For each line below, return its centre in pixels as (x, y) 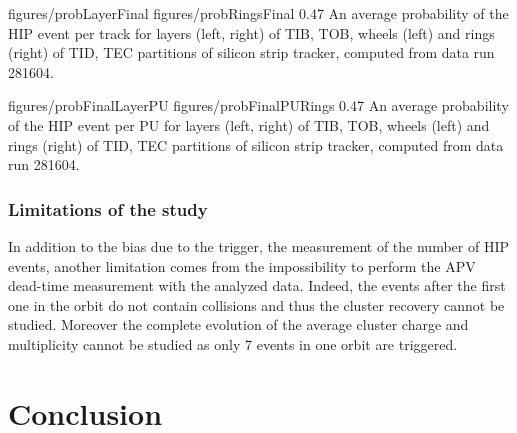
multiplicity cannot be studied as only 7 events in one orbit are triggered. (233, 343)
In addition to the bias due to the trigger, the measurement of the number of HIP (259, 245)
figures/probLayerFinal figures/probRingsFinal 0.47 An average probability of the (258, 13)
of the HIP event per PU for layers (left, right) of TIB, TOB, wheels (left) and (249, 124)
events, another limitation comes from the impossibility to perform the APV (242, 265)
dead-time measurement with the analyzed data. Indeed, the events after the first (257, 285)
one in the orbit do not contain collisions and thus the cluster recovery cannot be (256, 304)
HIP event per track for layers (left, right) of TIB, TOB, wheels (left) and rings (251, 32)
